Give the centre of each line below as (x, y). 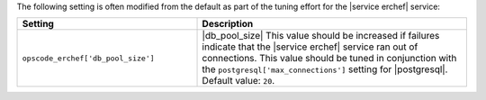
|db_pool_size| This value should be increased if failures (321, 36)
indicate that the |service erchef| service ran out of (310, 47)
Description (228, 24)
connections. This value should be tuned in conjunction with (329, 59)
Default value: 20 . (238, 81)
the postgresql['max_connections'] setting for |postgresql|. (325, 69)
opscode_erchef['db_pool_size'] (88, 58)
